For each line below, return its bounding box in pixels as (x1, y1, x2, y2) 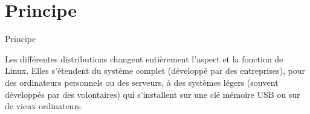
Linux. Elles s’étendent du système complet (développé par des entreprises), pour (5, 64, 305, 77)
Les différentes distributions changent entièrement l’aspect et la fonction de (5, 52, 283, 65)
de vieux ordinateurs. (5, 100, 83, 112)
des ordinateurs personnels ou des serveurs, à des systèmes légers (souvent (5, 76, 279, 88)
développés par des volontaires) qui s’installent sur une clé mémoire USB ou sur (5, 88, 300, 100)
